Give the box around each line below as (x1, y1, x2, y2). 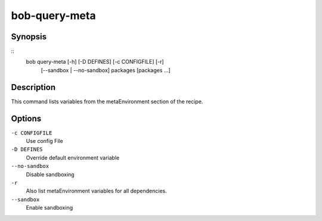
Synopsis (11, 32, 47, 42)
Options (11, 113, 42, 123)
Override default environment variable (26, 154, 120, 161)
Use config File (26, 138, 63, 145)
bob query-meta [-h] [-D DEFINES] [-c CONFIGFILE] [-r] (26, 58, 164, 66)
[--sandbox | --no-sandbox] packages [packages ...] (41, 66, 171, 74)
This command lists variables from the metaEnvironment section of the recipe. (11, 98, 203, 105)
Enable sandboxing (26, 204, 73, 211)
